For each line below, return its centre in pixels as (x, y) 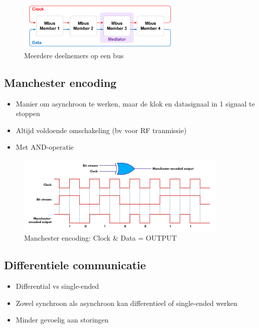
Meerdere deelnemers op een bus (74, 55)
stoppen (28, 113)
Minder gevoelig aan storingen (62, 320)
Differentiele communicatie (75, 265)
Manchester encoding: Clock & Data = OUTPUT (101, 238)
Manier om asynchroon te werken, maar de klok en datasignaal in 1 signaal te (135, 103)
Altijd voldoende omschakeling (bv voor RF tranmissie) (101, 130)
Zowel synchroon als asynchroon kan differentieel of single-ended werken (126, 303)
